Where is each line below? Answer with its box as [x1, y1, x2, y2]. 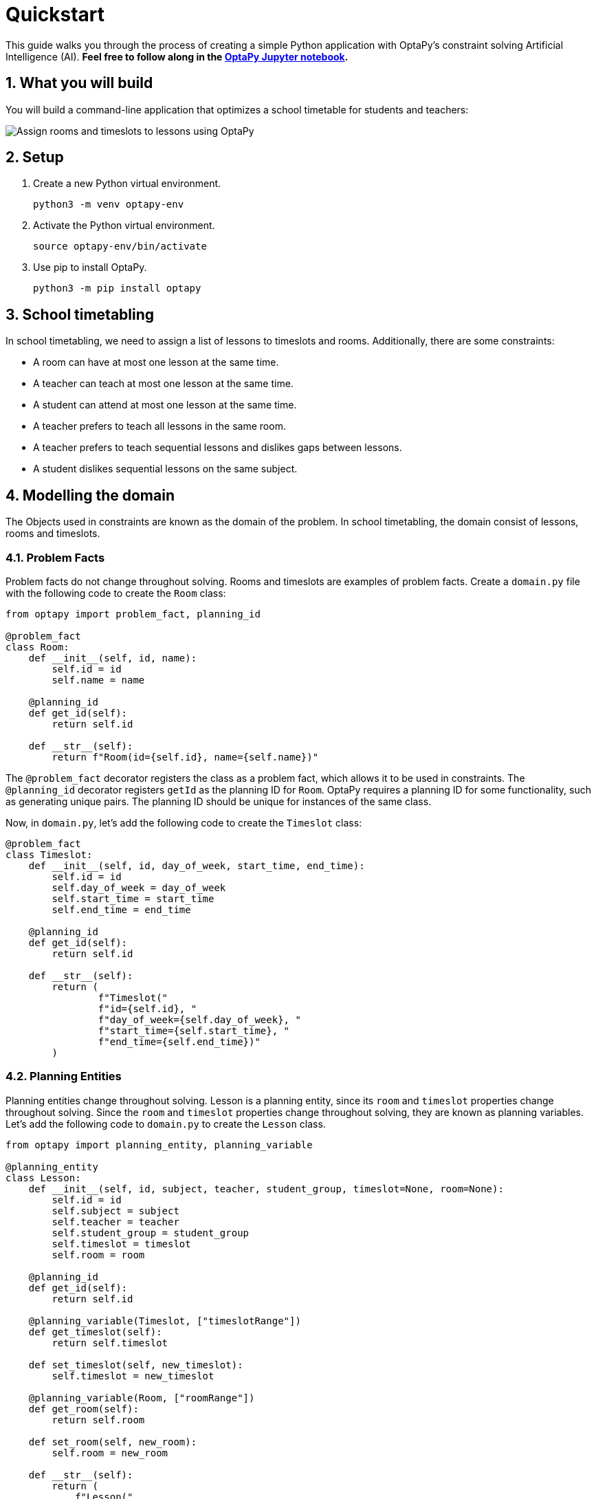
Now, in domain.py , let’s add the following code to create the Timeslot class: [5, 816, 362, 829]
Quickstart [5, 3, 105, 26]
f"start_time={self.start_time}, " [98, 1025, 290, 1036]
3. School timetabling [5, 305, 155, 323]
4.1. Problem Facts [5, 550, 105, 565]
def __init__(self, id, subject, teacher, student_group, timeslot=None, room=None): [28, 1183, 504, 1194]
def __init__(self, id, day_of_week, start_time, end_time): [28, 860, 365, 871]
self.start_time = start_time [52, 893, 214, 904]
